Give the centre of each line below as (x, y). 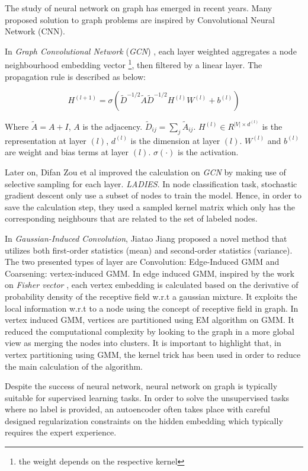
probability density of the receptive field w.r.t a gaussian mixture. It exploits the (151, 296)
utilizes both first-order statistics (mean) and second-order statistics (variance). (149, 250)
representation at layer (46, 140)
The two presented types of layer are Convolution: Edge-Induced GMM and (142, 262)
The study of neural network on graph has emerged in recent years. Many (139, 8)
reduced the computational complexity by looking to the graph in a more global (150, 331)
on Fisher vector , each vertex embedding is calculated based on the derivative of (152, 285)
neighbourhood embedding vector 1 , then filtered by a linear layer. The (134, 64)
